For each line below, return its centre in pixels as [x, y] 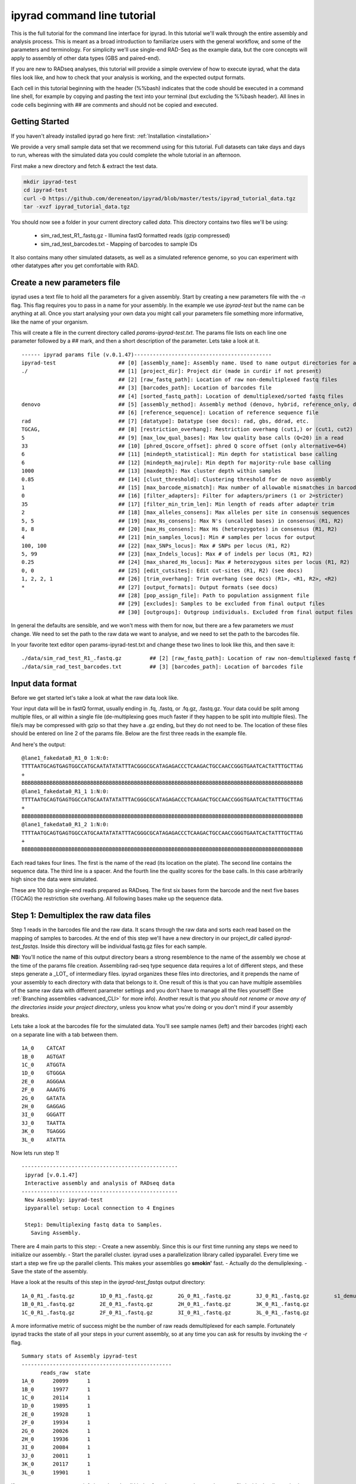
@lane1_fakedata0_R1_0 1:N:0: [66, 758]
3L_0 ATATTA [44, 1139]
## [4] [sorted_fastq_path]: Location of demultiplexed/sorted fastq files [231, 396]
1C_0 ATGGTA [44, 1065]
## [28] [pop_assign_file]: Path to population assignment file [214, 596]
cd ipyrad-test [45, 190]
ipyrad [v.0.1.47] [51, 1175]
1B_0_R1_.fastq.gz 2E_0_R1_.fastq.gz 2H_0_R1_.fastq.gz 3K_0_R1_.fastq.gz [166, 1304]
